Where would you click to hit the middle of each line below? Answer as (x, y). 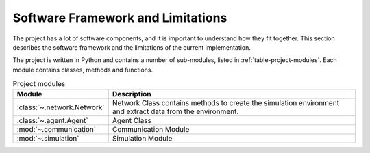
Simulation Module (142, 139)
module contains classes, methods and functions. (83, 70)
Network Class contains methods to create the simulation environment (225, 103)
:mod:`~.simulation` (48, 139)
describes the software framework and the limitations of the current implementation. (132, 47)
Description (132, 94)
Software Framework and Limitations (120, 18)
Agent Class (132, 121)
